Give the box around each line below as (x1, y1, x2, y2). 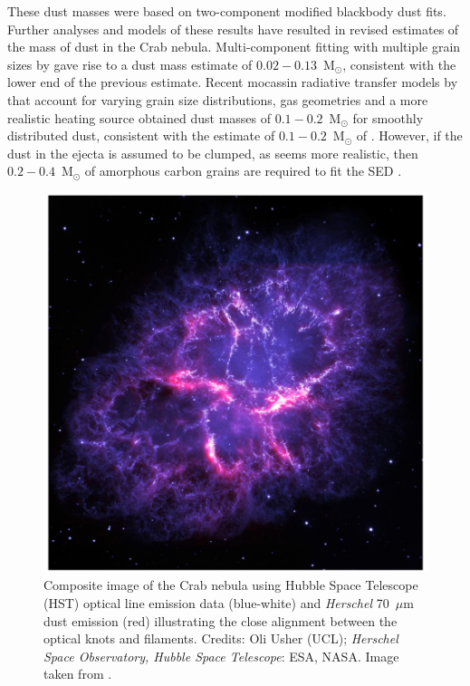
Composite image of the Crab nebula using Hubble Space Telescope (43, 575, 418, 594)
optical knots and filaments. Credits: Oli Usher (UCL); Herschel (43, 629, 398, 648)
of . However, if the (356, 126, 463, 145)
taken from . (43, 664, 112, 683)
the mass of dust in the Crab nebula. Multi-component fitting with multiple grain (7, 37, 461, 56)
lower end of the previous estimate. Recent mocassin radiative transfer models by (7, 72, 458, 92)
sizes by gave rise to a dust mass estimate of (7, 54, 253, 73)
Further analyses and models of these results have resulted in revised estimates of (7, 19, 459, 38)
